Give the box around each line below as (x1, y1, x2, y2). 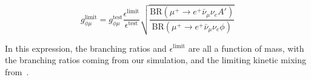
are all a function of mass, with (188, 42, 304, 54)
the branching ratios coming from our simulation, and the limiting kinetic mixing (5, 54, 306, 66)
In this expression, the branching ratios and (5, 42, 167, 54)
